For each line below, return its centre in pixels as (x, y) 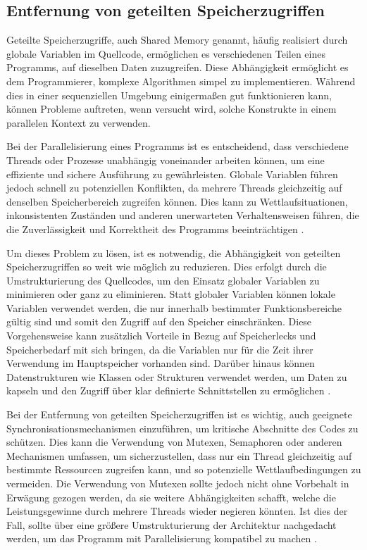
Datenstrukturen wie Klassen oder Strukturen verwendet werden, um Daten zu (177, 376)
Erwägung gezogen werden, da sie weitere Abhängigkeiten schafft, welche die (171, 497)
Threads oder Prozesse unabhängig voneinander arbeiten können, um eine (166, 160)
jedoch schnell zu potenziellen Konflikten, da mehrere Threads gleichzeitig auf (174, 188)
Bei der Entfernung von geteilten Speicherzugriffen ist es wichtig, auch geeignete (179, 414)
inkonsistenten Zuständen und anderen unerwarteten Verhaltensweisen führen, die (183, 215)
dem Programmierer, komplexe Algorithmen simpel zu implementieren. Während (181, 81)
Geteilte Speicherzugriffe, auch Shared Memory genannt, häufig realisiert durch (177, 40)
